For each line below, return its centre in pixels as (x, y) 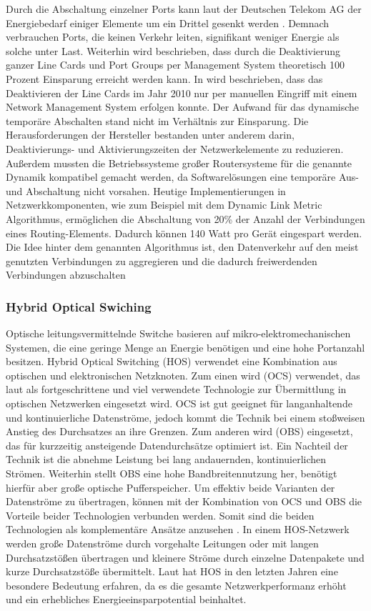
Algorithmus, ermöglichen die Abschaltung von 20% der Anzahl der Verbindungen (185, 218)
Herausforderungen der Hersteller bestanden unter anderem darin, (150, 135)
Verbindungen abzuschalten (66, 275)
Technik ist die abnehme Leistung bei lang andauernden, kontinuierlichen (166, 459)
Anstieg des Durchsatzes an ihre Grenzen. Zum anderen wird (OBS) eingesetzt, (179, 431)
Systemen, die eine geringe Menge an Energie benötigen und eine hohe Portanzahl (185, 347)
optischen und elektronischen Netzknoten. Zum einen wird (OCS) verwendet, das (183, 375)
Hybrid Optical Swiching (79, 306)
